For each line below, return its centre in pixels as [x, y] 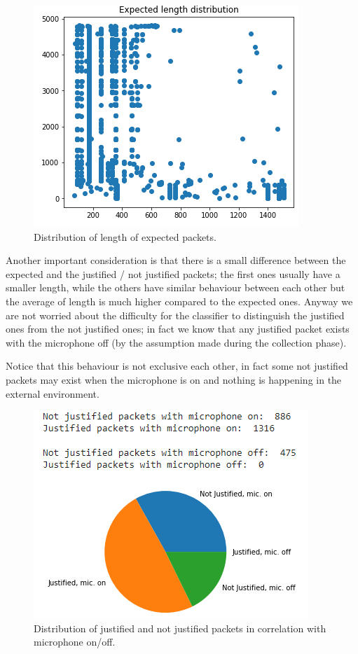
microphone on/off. [75, 642]
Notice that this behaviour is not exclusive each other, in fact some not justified [177, 366]
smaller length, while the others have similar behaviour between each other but [175, 287]
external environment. [53, 393]
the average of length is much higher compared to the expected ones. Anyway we [179, 301]
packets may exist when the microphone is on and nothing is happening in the [174, 379]
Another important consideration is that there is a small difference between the [176, 260]
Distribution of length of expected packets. [125, 236]
